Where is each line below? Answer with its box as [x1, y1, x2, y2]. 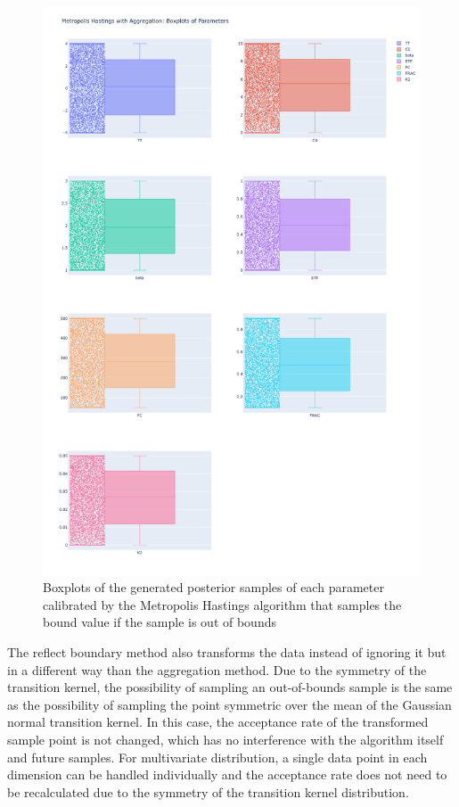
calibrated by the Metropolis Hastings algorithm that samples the [43, 595, 402, 613]
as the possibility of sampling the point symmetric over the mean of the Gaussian [7, 695, 452, 713]
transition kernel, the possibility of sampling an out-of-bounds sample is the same [7, 678, 453, 696]
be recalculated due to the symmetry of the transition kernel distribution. [7, 782, 409, 801]
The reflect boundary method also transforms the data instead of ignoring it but [7, 642, 447, 661]
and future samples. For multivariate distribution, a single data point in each [7, 747, 428, 766]
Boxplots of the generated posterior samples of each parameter [43, 578, 384, 597]
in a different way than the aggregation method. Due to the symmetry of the [7, 660, 427, 679]
